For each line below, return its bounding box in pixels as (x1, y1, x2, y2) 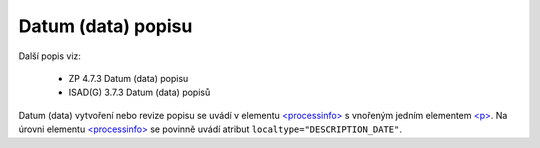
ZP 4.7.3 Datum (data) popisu (68, 72, 189, 84)
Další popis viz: (18, 50, 82, 62)
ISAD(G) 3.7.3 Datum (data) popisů (68, 86, 211, 99)
